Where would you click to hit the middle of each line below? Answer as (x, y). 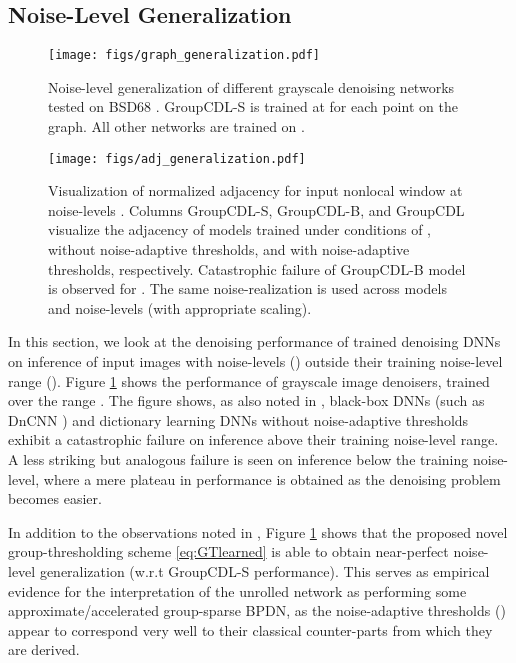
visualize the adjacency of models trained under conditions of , (239, 229)
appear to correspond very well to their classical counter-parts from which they (250, 629)
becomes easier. (55, 498)
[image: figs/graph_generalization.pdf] (184, 55)
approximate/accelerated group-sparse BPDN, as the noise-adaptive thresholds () (257, 610)
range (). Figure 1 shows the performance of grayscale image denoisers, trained (249, 380)
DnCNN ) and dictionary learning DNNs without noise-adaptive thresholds (238, 419)
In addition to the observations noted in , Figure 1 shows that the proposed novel (258, 531)
